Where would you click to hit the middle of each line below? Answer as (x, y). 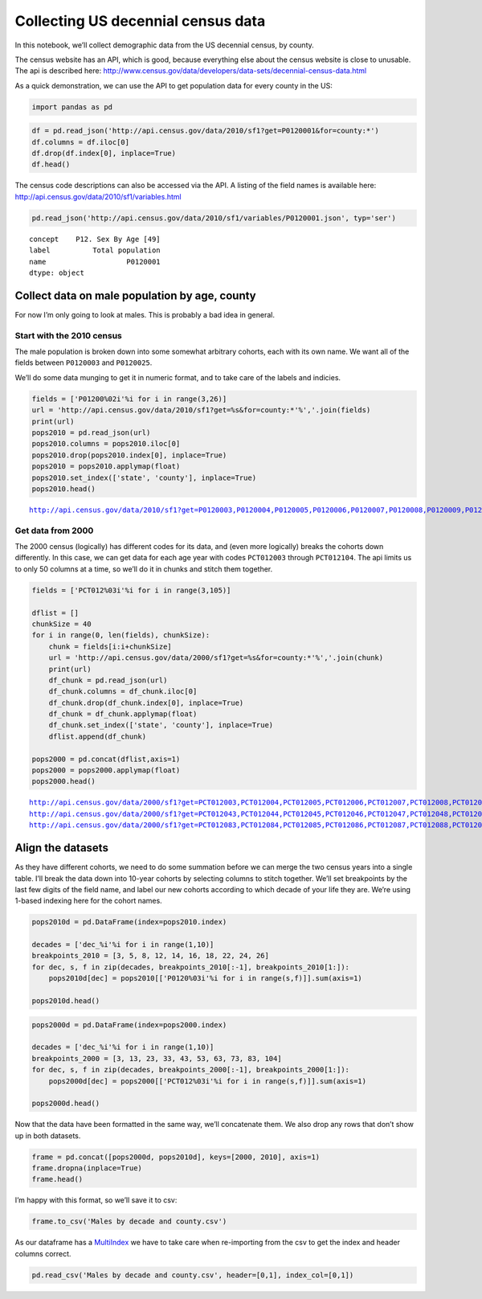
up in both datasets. (48, 1135)
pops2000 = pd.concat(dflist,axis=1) (106, 759)
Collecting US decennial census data (140, 21)
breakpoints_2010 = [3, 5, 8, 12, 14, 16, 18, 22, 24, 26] (150, 956)
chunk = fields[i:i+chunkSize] (110, 646)
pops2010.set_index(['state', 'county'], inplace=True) (144, 477)
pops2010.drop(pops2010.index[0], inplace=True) (129, 455)
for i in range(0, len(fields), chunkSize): (121, 635)
